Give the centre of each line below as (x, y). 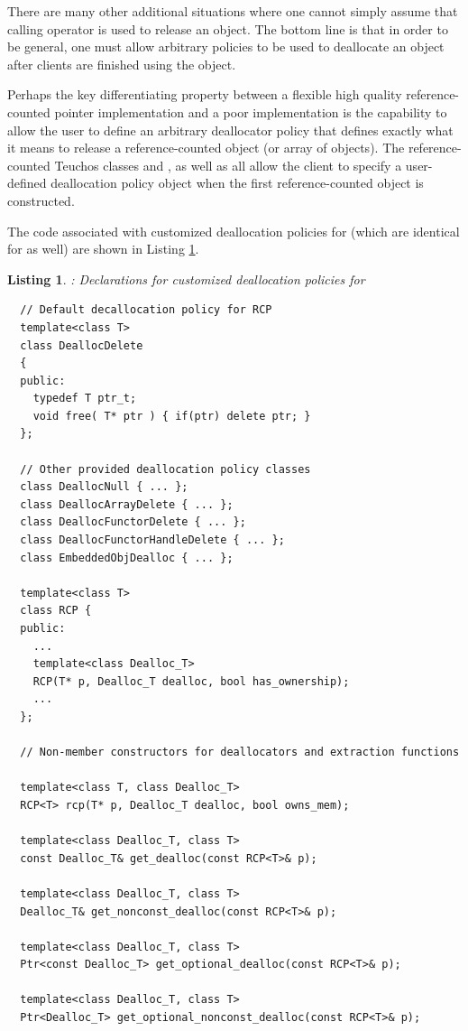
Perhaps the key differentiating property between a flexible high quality (205, 94)
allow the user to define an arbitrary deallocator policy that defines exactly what (230, 130)
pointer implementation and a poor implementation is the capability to (251, 111)
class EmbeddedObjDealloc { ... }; (127, 557)
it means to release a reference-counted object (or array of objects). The (206, 148)
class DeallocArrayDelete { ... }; (127, 504)
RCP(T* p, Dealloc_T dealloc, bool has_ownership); (191, 681)
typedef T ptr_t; (85, 399)
